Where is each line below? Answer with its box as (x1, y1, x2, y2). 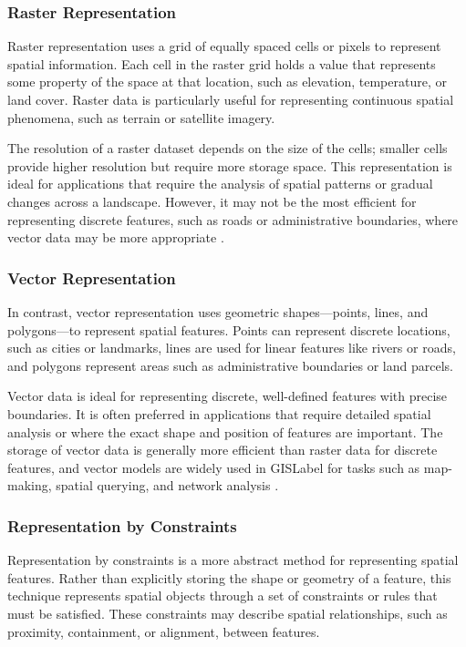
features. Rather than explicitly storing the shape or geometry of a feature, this (7, 568, 451, 587)
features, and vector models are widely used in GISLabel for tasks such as (7, 457, 420, 477)
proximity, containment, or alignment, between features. (7, 621, 320, 641)
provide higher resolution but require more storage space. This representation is (7, 156, 452, 175)
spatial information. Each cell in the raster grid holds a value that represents (7, 54, 436, 73)
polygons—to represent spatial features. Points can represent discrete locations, (7, 320, 450, 339)
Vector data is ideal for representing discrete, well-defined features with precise (7, 386, 448, 406)
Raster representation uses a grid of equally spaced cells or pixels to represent (7, 36, 441, 56)
